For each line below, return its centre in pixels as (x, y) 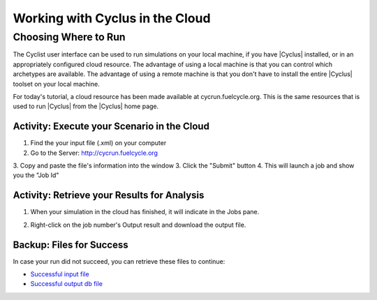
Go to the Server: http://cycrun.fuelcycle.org (94, 153)
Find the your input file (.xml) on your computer (98, 143)
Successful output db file (66, 284)
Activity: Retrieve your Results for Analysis (109, 195)
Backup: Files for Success (71, 245)
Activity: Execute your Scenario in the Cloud (111, 127)
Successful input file (60, 274)
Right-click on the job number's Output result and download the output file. (138, 225)
